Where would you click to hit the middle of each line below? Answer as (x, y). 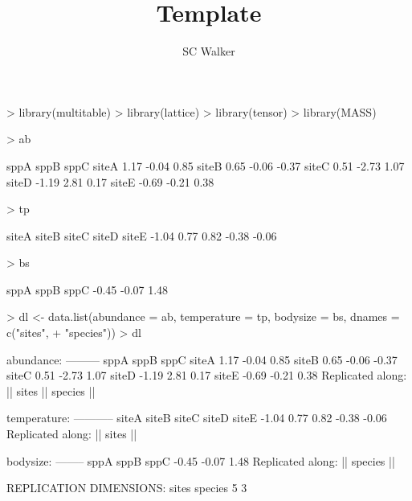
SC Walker (209, 51)
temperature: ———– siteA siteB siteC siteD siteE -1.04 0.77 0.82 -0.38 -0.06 (197, 418)
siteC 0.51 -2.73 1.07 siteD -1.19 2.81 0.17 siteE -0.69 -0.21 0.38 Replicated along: (207, 375)
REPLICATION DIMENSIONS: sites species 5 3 (127, 488)
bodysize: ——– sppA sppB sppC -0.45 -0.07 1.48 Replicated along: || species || (201, 460)
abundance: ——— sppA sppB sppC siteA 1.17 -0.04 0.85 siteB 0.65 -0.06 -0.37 (202, 359)
